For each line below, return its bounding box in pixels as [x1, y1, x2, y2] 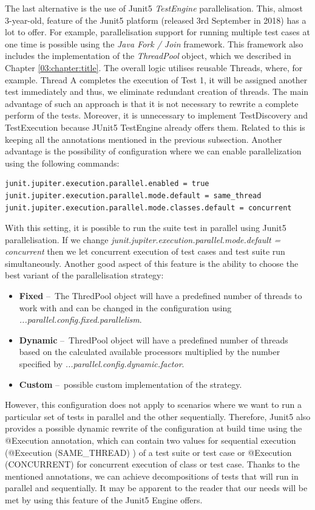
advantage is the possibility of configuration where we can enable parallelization [5, 145, 302, 157]
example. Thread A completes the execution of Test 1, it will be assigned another [5, 73, 308, 86]
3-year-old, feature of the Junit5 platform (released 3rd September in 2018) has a [5, 13, 307, 26]
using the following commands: [5, 156, 120, 169]
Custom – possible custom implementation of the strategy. [19, 377, 242, 390]
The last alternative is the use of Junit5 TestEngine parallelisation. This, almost [5, 2, 303, 14]
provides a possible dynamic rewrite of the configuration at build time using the [5, 422, 302, 435]
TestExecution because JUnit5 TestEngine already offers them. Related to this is [5, 120, 305, 133]
